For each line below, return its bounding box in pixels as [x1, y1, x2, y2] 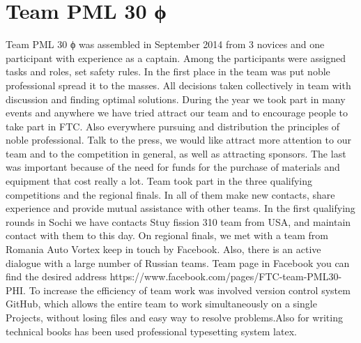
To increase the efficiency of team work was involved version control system [29, 282, 351, 297]
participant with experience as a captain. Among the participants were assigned [6, 50, 346, 65]
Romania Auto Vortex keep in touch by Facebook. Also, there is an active [6, 242, 321, 257]
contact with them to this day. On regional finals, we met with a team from [6, 228, 328, 243]
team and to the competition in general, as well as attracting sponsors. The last [6, 146, 346, 160]
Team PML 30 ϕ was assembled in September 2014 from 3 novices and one [6, 37, 325, 52]
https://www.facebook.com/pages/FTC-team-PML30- [109, 269, 342, 284]
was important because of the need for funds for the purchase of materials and [6, 160, 340, 174]
